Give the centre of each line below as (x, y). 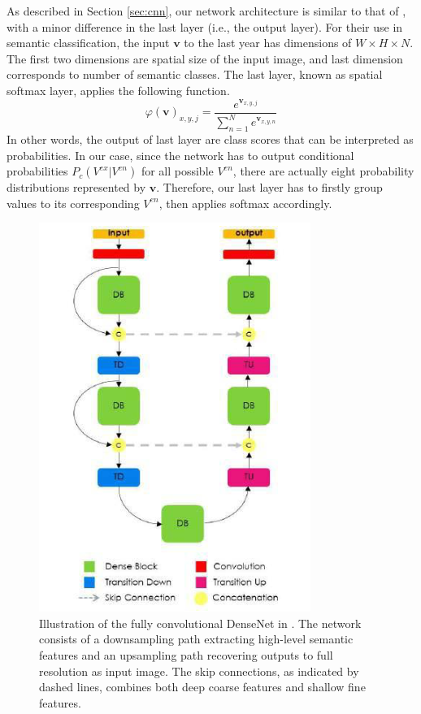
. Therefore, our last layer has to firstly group (269, 187)
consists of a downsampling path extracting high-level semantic (196, 639)
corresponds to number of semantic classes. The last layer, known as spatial (195, 74)
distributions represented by (76, 187)
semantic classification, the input (88, 43)
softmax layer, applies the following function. (118, 90)
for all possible (177, 171)
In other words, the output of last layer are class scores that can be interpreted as (210, 138)
